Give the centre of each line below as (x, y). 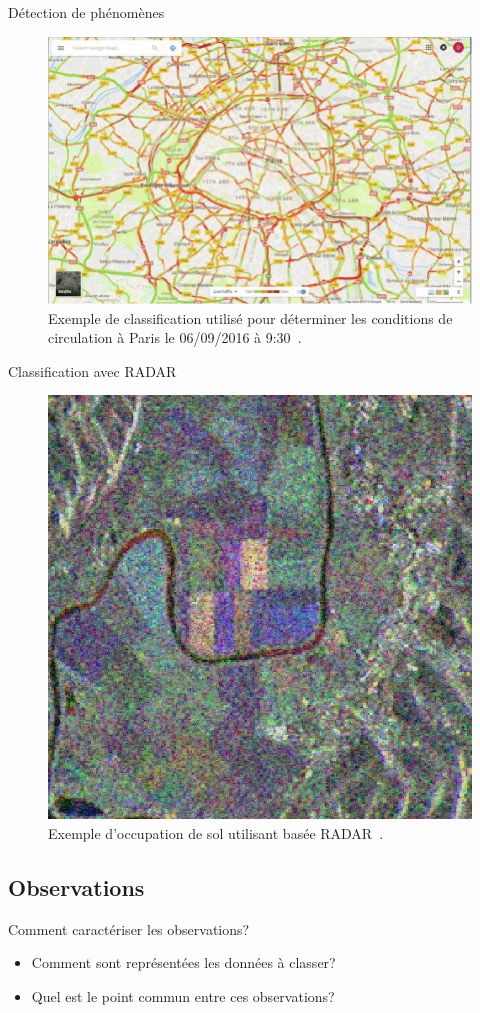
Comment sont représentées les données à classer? (183, 962)
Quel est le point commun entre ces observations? (183, 995)
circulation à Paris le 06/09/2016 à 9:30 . (175, 337)
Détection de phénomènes (86, 12)
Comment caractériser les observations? (129, 928)
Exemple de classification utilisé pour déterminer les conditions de (250, 317)
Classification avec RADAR (92, 370)
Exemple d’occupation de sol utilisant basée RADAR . (216, 832)
